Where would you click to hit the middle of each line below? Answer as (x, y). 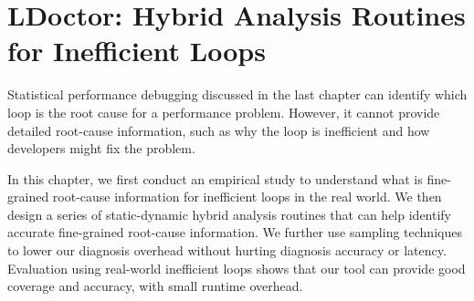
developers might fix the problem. (101, 148)
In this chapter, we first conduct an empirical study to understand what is (215, 178)
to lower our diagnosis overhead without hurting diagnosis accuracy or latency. (227, 250)
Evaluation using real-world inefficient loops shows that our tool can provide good (237, 268)
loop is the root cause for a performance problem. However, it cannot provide (224, 112)
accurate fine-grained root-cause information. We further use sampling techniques (235, 232)
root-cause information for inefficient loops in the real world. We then (247, 197)
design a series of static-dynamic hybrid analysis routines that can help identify (230, 214)
